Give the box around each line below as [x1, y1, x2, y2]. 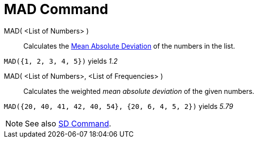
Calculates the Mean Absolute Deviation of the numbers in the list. [23, 41, 235, 50]
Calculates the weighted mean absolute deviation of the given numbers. [23, 87, 255, 95]
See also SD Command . [25, 118, 111, 128]
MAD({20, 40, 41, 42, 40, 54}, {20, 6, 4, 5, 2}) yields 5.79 [4, 102, 234, 110]
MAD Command [4, 1, 109, 18]
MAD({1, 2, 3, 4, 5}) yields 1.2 [4, 56, 118, 65]
